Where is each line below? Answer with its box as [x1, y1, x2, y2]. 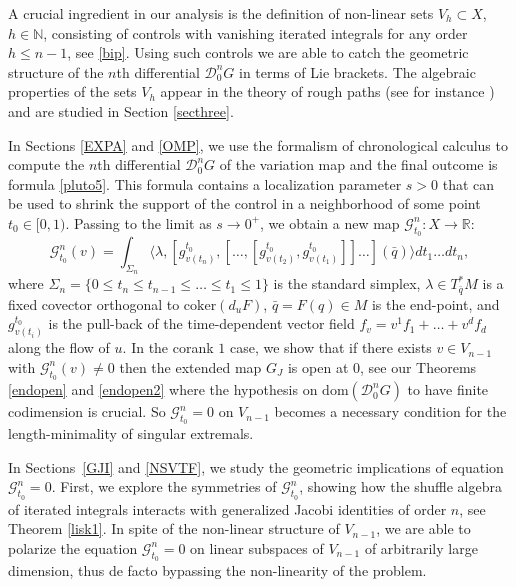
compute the [8, 154, 85, 175]
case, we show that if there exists [229, 337, 432, 358]
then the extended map [119, 356, 262, 377]
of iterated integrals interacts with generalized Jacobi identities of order [8, 498, 447, 519]
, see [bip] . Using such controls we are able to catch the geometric [67, 42, 469, 63]
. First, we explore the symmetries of [51, 476, 277, 497]
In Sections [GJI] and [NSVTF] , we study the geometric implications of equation [8, 456, 504, 477]
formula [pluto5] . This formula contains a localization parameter [8, 173, 402, 194]
